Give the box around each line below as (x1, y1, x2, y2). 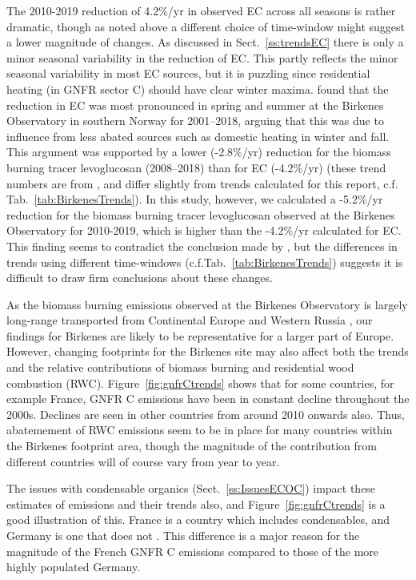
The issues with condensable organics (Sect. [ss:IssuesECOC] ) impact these (6, 480, 376, 497)
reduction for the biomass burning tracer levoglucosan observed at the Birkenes (6, 206, 395, 223)
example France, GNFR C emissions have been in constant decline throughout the (6, 390, 410, 407)
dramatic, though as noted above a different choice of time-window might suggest (6, 18, 406, 34)
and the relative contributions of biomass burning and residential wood (6, 359, 354, 376)
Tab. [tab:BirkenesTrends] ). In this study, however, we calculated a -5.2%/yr (6, 191, 383, 207)
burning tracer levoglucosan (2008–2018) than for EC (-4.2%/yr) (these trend (6, 159, 386, 175)
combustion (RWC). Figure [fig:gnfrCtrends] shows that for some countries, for (6, 374, 394, 391)
